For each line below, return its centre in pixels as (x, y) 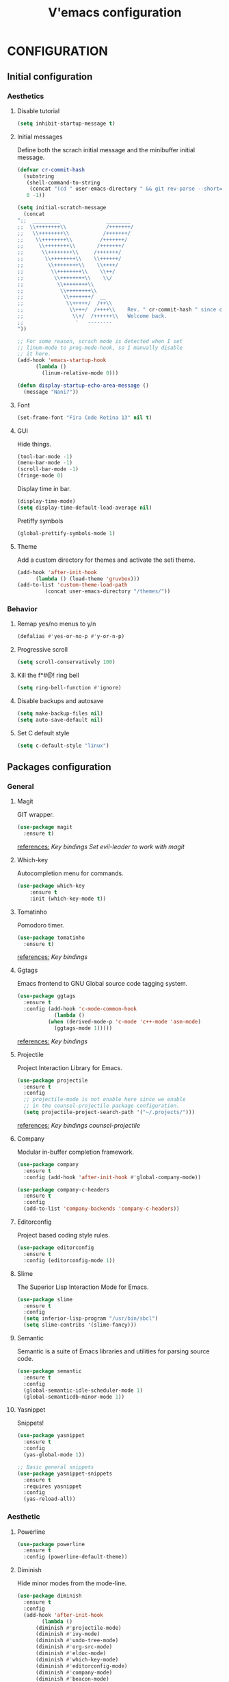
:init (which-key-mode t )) (68, 899)
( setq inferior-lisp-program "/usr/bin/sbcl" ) (91, 1318)
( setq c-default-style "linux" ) (63, 746)
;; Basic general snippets (55, 1467)
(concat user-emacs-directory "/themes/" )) (108, 591)
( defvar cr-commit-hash (51, 169)
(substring (39, 176)
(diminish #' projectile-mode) (78, 1628)
